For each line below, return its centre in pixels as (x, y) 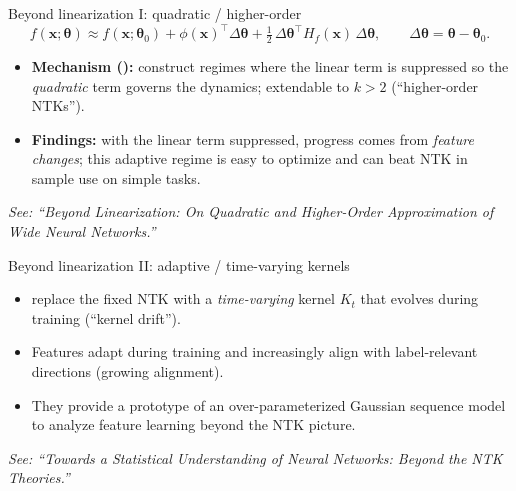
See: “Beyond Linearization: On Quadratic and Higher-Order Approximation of (251, 211)
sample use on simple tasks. (116, 177)
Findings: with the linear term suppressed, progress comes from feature (252, 138)
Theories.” (39, 477)
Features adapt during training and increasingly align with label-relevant (254, 351)
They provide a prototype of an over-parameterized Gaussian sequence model (268, 404)
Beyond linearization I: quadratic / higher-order (155, 13)
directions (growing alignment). (127, 371)
